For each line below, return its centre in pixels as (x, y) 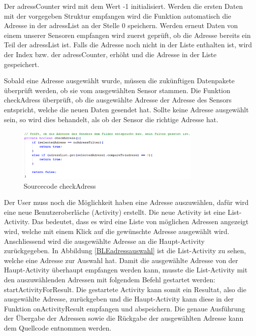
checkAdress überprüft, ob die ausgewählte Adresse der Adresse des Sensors (118, 100)
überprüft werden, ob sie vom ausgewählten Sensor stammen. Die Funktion (117, 90)
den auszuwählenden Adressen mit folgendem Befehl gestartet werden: (110, 280)
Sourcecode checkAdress (60, 185)
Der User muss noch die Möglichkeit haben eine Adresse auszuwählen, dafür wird (126, 202)
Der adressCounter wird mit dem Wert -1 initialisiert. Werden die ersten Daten (124, 6)
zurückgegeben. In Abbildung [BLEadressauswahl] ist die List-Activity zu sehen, (125, 251)
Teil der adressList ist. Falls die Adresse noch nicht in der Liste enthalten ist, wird (128, 45)
